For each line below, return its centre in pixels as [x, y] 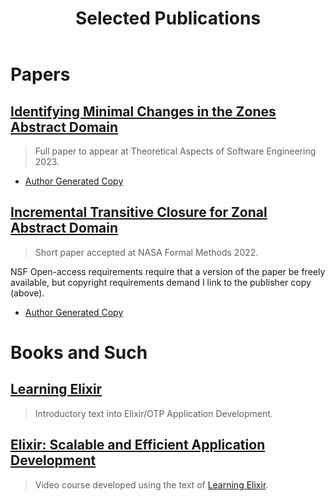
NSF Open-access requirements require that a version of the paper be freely [168, 271]
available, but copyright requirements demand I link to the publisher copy [161, 282]
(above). [27, 293]
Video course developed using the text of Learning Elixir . [151, 484]
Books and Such [79, 353]
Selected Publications [168, 18]
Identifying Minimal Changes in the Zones [143, 111]
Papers [40, 74]
